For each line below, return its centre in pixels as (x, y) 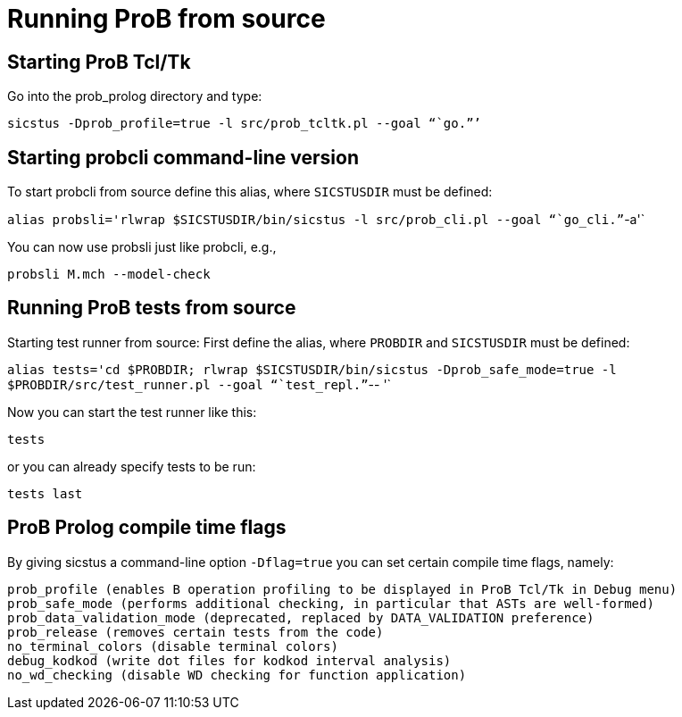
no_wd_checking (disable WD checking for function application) (237, 675)
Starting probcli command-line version (183, 157)
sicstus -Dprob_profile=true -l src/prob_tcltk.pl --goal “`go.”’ (245, 124)
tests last (45, 493)
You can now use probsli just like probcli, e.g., (142, 247)
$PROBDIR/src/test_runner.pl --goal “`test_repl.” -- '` (200, 384)
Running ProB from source (166, 19)
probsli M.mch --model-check (109, 275)
